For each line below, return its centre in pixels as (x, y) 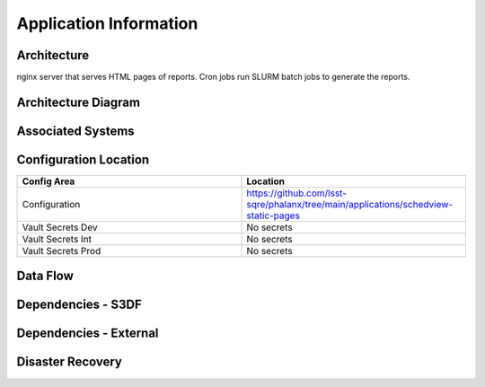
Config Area (48, 181)
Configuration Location (83, 159)
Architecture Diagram (79, 102)
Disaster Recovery (70, 362)
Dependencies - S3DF (79, 305)
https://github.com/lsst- (297, 193)
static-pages (273, 215)
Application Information (107, 23)
